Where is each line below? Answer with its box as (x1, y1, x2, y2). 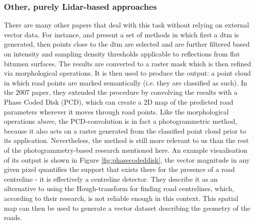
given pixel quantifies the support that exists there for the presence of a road (4, 164, 235, 174)
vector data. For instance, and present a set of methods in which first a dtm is (4, 29, 239, 39)
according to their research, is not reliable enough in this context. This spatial (4, 193, 238, 203)
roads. (4, 212, 22, 223)
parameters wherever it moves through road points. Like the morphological (4, 106, 229, 116)
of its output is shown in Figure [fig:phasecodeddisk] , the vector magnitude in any (4, 154, 250, 165)
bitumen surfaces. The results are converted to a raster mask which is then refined (4, 58, 251, 68)
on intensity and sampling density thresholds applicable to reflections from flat (4, 49, 240, 58)
